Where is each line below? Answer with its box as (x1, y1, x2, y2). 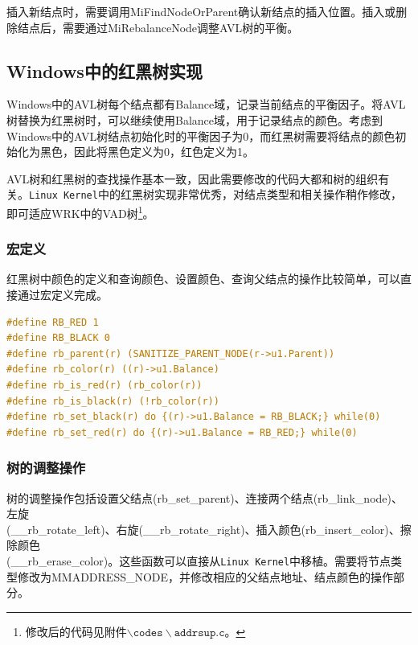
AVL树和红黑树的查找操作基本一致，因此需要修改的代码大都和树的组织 (6, 170, 379, 187)
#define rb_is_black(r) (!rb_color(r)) (6, 395, 219, 407)
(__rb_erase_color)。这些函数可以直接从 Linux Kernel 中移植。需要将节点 (6, 553, 391, 569)
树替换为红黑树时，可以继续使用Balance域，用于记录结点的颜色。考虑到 (6, 111, 383, 128)
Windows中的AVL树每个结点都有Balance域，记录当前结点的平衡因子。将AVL (6, 96, 406, 113)
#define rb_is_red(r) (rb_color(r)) (6, 380, 203, 392)
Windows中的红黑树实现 (6, 58, 203, 83)
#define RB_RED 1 (6, 316, 99, 328)
